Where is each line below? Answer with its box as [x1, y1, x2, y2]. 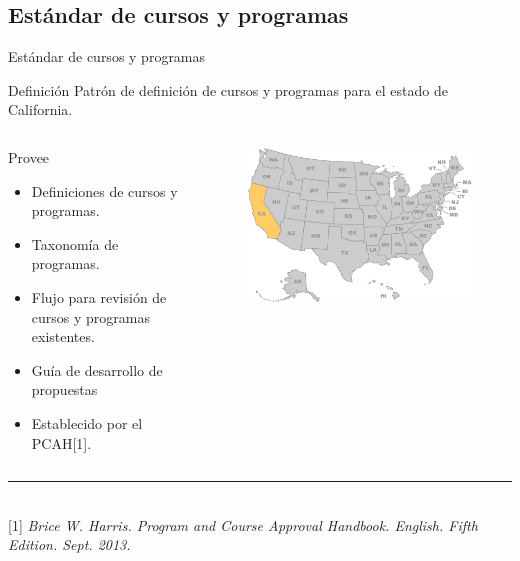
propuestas [31, 379, 98, 400]
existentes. [31, 326, 95, 347]
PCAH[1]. [31, 432, 92, 453]
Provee [8, 146, 50, 167]
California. [8, 99, 73, 120]
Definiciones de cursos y [31, 180, 178, 201]
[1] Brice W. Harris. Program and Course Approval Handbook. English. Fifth [8, 514, 478, 535]
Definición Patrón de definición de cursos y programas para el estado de [8, 79, 448, 100]
